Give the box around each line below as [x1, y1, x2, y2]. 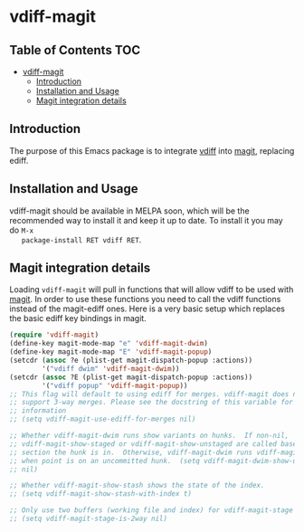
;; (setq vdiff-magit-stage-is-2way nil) [9, 514, 168, 524]
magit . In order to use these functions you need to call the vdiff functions [9, 294, 281, 305]
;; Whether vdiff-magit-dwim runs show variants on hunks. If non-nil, [9, 432, 290, 441]
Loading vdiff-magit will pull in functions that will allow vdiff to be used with [9, 284, 294, 295]
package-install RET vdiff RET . [21, 233, 142, 245]
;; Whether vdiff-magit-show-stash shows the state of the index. [9, 481, 265, 490]
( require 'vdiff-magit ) [9, 330, 100, 340]
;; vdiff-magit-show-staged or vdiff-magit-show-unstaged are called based [9, 439, 301, 449]
